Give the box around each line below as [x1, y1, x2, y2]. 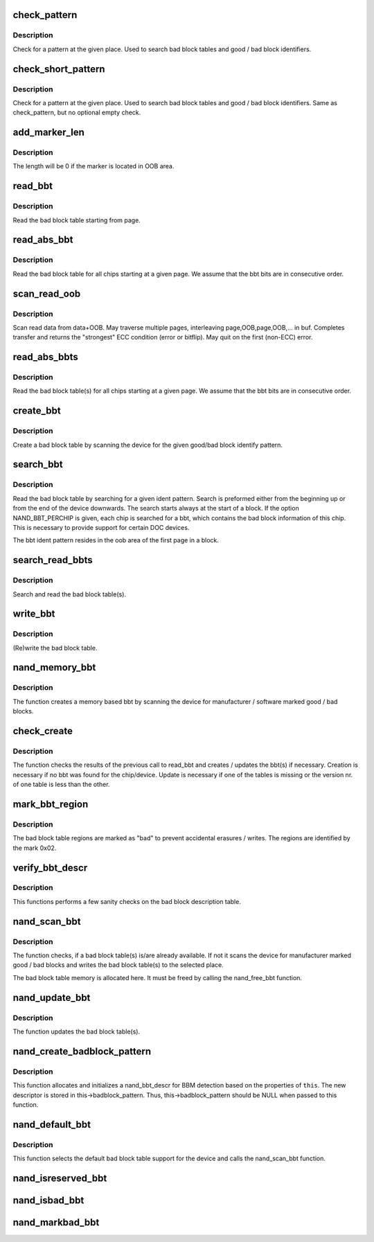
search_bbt [12, 459, 64, 470]
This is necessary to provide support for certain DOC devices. [12, 523, 190, 531]
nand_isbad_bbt [12, 1194, 84, 1206]
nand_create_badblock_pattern [12, 1045, 152, 1057]
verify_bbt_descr [12, 862, 88, 873]
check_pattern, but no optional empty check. [12, 108, 141, 117]
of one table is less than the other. [12, 780, 110, 789]
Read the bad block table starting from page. [12, 215, 141, 224]
